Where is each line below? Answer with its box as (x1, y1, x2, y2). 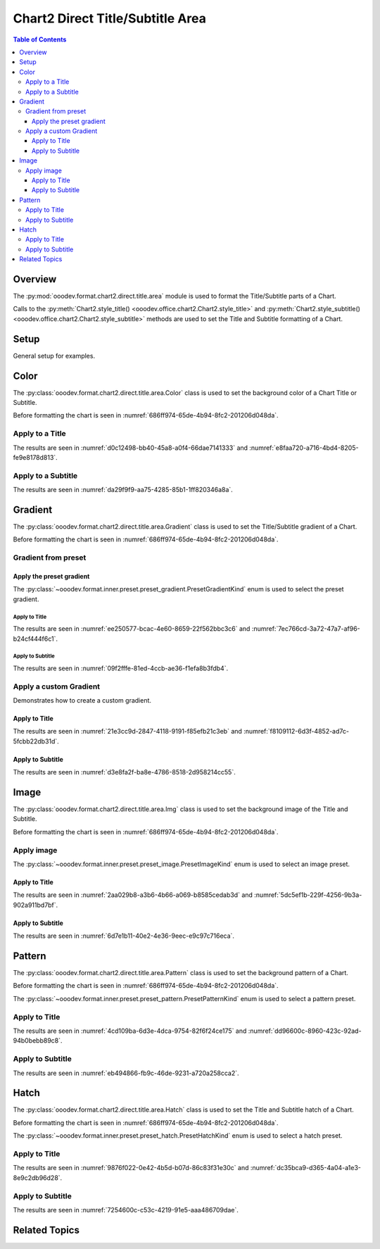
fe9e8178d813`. (13, 453, 58, 461)
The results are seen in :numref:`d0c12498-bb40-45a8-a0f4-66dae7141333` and (13, 444, 248, 452)
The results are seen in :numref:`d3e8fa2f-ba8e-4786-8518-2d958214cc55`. (13, 768, 236, 777)
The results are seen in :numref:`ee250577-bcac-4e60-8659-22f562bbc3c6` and (13, 624, 251, 633)
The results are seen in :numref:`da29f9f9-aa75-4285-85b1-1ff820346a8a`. (13, 486, 234, 494)
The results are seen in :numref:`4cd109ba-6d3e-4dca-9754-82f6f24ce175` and (13, 1027, 247, 1035)
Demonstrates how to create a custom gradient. (13, 696, 151, 705)
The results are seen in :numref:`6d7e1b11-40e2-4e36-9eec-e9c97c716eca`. (13, 931, 235, 940)
